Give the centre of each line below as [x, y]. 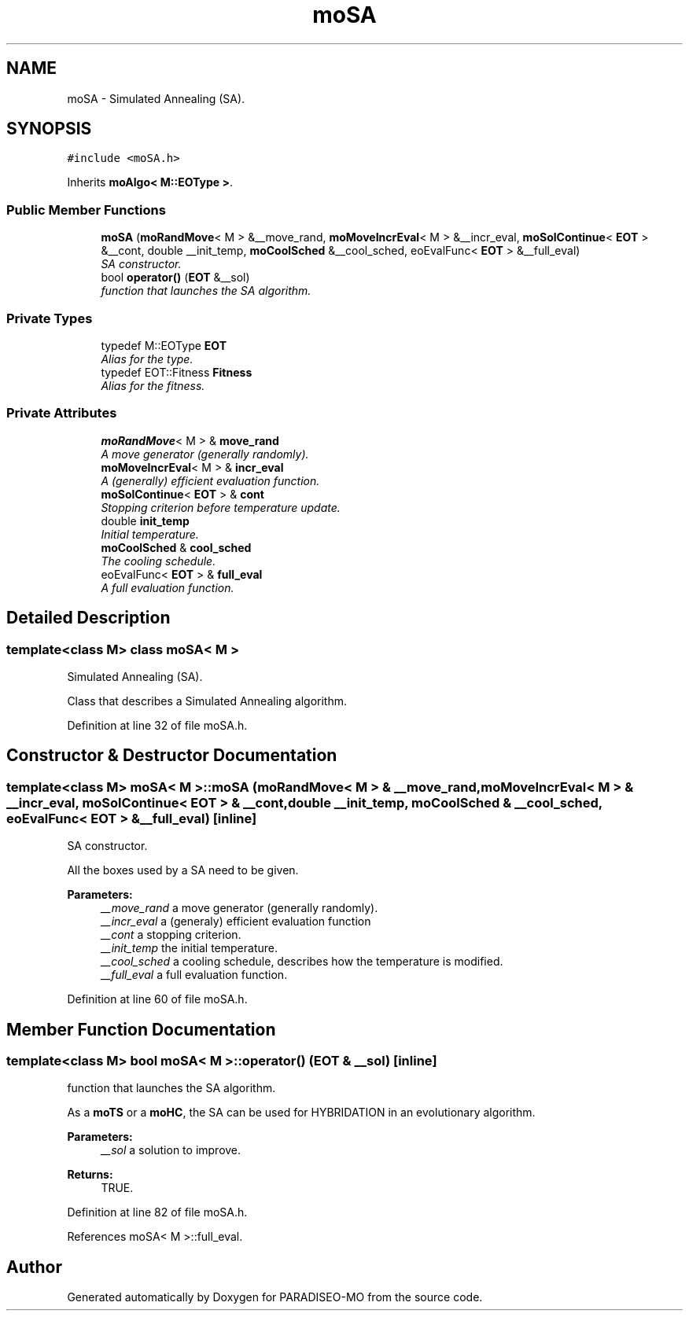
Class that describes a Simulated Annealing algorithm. [207, 701]
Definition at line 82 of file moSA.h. [157, 1212]
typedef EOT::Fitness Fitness [177, 372]
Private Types [50, 318]
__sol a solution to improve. [171, 1150]
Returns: [90, 1175]
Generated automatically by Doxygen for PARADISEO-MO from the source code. [275, 1297]
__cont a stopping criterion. [171, 935]
